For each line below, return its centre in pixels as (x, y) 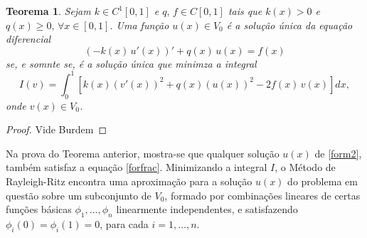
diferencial (28, 39)
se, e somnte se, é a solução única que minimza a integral (131, 63)
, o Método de (305, 167)
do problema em (323, 181)
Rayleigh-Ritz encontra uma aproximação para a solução (129, 181)
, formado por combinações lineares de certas (262, 195)
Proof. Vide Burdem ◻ (57, 129)
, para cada (124, 224)
